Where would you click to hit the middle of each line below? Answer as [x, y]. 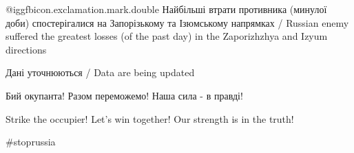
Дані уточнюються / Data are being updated [100, 72]
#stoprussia [31, 142]
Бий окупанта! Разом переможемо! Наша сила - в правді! [124, 95]
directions [26, 49]
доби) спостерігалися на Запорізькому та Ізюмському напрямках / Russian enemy [177, 22]
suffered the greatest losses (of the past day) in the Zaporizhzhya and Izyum [167, 36]
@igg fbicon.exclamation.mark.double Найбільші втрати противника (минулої [166, 9]
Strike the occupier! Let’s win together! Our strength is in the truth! [150, 118]
